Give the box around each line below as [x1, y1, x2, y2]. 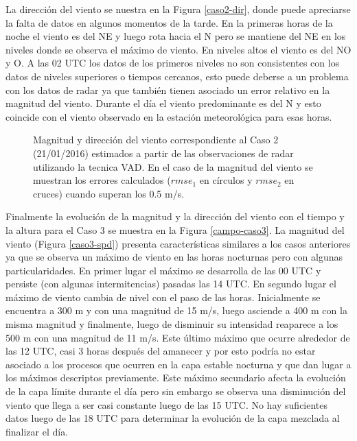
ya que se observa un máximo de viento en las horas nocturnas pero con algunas [5, 250, 343, 264]
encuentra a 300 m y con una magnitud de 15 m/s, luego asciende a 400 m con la [5, 303, 347, 318]
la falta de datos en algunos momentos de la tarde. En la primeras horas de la [5, 15, 333, 29]
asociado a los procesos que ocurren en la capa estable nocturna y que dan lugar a [5, 357, 352, 371]
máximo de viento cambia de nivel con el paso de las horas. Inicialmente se [5, 289, 321, 304]
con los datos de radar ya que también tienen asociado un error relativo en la [5, 82, 330, 97]
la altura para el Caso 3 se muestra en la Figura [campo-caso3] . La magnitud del [5, 222, 345, 237]
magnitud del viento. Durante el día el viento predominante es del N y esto [5, 96, 321, 110]
